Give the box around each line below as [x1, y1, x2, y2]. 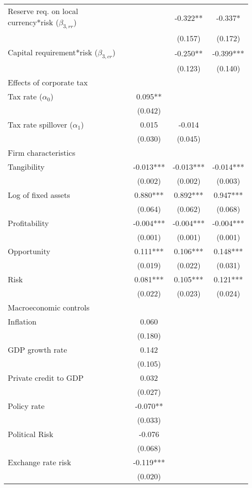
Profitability [8, 217, 49, 229]
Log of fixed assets [8, 189, 70, 201]
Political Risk [8, 428, 53, 440]
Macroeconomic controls [8, 302, 90, 313]
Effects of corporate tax [8, 77, 88, 88]
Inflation [8, 316, 37, 327]
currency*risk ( [8, 16, 59, 28]
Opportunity [8, 245, 50, 257]
